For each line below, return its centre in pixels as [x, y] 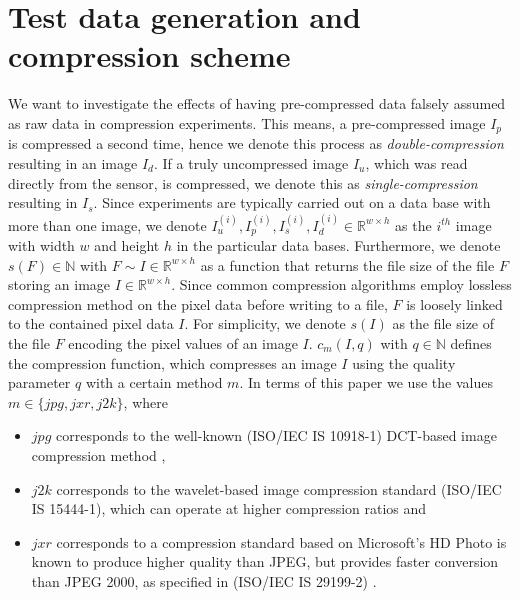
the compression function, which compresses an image [172, 362]
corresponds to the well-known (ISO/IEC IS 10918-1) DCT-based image [276, 435]
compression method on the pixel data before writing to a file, [198, 303]
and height [127, 245]
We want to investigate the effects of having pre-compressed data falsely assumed [257, 103]
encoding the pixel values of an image [183, 342]
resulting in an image [73, 162]
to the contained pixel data [91, 323]
